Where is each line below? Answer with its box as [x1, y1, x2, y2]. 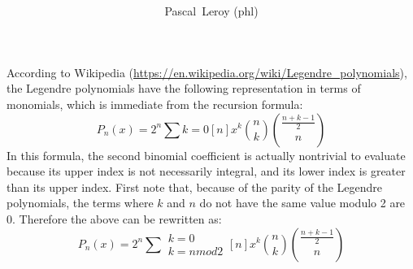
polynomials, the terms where [7, 194, 154, 211]
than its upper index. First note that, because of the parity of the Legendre [7, 178, 383, 195]
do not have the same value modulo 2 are [199, 194, 406, 211]
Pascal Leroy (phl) [164, 2, 259, 20]
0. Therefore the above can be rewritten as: [7, 210, 222, 227]
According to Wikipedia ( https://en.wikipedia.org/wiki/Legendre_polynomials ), [7, 63, 407, 80]
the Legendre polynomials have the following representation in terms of [7, 80, 361, 97]
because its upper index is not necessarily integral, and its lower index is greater [7, 163, 406, 180]
